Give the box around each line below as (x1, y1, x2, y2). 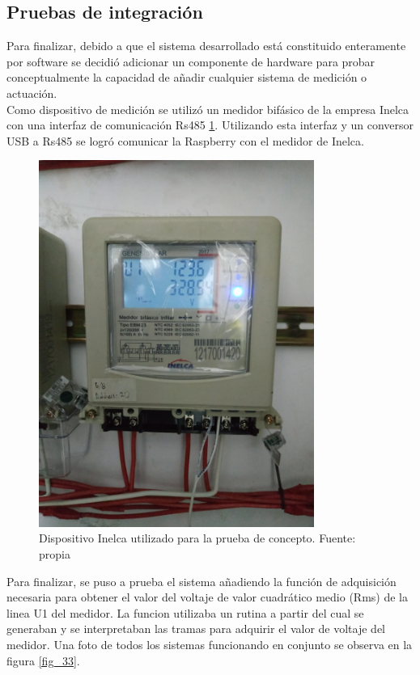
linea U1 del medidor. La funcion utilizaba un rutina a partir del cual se (6, 604, 364, 621)
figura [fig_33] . (6, 652, 80, 669)
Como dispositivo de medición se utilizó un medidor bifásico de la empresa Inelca (6, 100, 409, 117)
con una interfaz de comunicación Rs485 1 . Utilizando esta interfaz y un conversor (6, 116, 414, 133)
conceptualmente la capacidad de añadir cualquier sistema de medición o (6, 69, 367, 86)
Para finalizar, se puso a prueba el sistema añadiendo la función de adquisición (6, 572, 397, 589)
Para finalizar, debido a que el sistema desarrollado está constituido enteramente (6, 37, 406, 54)
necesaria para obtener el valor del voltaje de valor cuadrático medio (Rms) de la (6, 589, 408, 605)
